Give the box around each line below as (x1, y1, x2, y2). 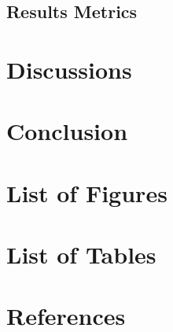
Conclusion (6, 115, 128, 147)
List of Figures (6, 176, 167, 208)
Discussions (6, 53, 132, 85)
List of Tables (6, 238, 156, 271)
